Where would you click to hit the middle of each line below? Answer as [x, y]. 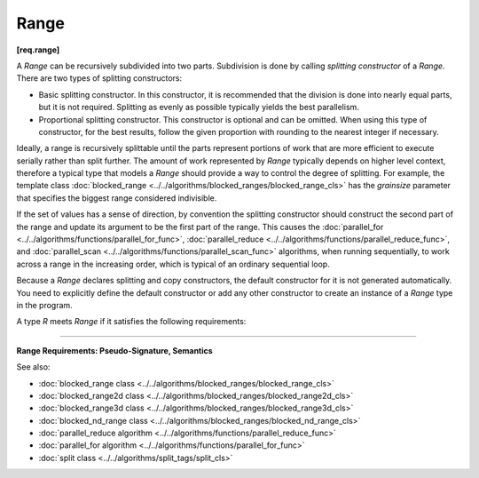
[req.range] [38, 50]
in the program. [44, 305]
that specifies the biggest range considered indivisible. [117, 198]
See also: [33, 367]
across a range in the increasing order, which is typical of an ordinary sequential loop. [173, 264]
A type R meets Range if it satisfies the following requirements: [131, 322]
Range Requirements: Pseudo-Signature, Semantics [114, 350]
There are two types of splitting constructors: [99, 78]
